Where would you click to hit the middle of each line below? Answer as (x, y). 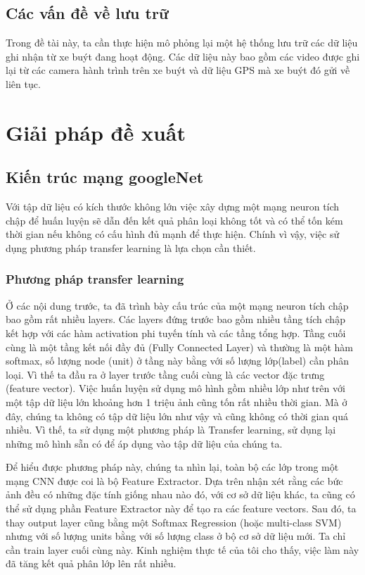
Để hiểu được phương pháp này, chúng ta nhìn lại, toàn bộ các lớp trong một (172, 467)
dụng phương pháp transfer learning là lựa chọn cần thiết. (131, 247)
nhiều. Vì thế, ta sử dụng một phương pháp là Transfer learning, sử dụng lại (171, 430)
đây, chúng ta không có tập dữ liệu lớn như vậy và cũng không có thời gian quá (177, 416)
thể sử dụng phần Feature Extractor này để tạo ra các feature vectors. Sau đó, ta (181, 508)
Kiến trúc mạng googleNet (105, 177)
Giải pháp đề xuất (96, 132)
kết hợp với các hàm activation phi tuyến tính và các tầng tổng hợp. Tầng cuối (176, 333)
